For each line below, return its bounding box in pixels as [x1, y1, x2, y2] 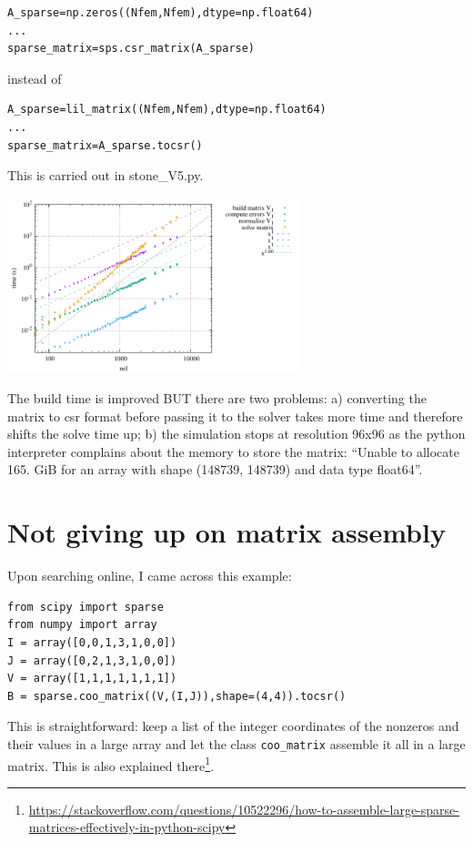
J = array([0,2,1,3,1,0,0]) [7, 654, 177, 667]
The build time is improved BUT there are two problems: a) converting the [7, 389, 427, 408]
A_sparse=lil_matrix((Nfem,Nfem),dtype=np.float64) [7, 103, 327, 117]
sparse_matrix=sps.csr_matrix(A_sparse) [7, 42, 256, 56]
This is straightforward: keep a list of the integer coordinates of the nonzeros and [7, 716, 459, 735]
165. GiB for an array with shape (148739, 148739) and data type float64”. [7, 460, 423, 479]
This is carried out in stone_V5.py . [7, 166, 204, 185]
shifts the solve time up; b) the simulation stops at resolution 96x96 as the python [7, 424, 466, 443]
